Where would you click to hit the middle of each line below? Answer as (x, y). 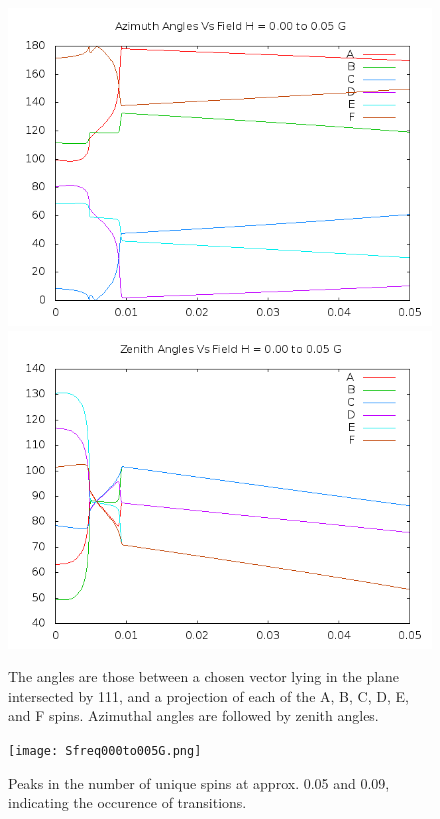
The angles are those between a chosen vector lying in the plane (204, 676)
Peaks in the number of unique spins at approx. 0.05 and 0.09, (199, 782)
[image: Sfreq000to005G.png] (105, 750)
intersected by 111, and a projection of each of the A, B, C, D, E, (208, 695)
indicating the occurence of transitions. (127, 802)
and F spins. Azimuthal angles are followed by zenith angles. (193, 715)
